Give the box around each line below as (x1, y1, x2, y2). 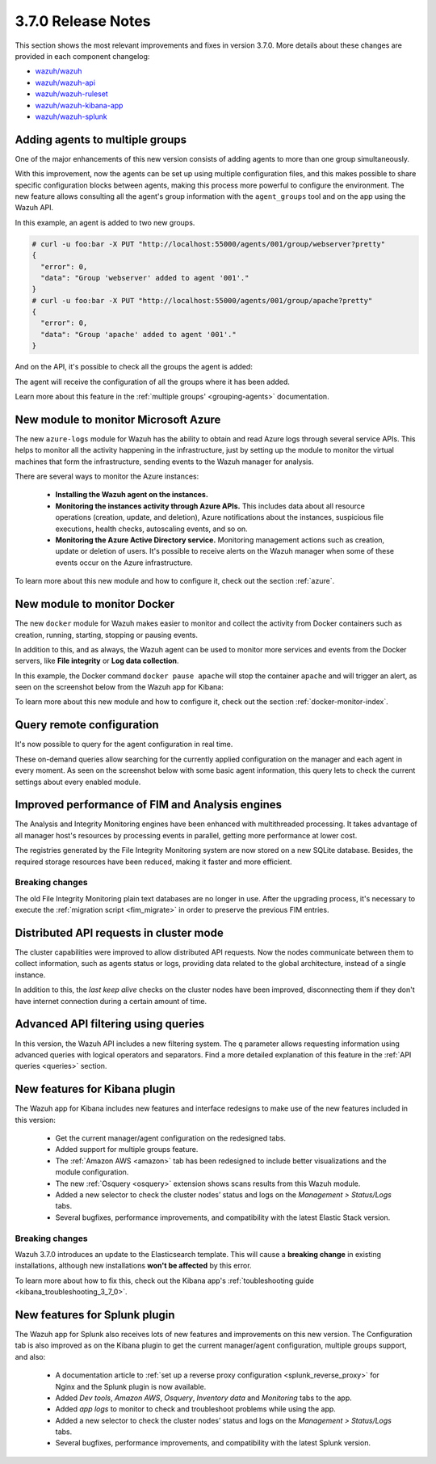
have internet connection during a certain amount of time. (15, 996, 208, 1006)
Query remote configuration (15, 718, 159, 732)
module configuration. (55, 1167, 129, 1177)
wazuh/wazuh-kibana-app (35, 100, 124, 110)
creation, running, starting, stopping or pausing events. (15, 630, 198, 639)
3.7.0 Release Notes (15, 12, 151, 30)
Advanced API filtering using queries (15, 1017, 205, 1031)
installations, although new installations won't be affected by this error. (15, 1261, 252, 1271)
